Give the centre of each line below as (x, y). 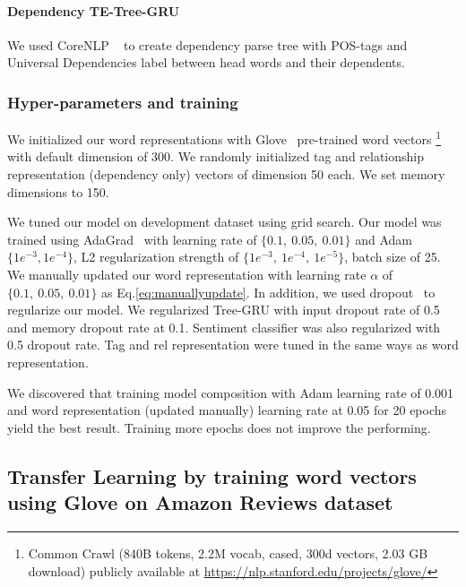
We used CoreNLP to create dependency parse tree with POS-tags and (207, 44)
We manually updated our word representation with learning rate (187, 275)
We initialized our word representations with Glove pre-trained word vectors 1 (224, 138)
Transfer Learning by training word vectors (212, 475)
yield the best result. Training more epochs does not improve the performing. (219, 427)
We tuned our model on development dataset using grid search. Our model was (224, 222)
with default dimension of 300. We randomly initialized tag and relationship (216, 156)
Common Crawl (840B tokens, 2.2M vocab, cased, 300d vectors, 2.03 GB (228, 552)
